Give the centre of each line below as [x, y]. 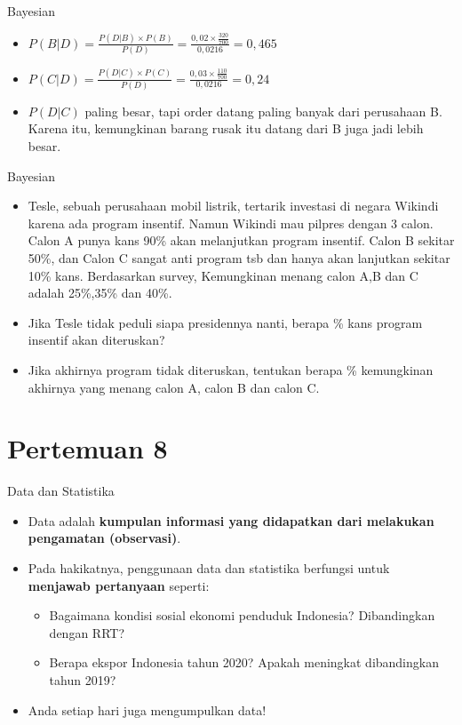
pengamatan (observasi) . [104, 538]
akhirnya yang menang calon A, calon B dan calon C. [174, 387]
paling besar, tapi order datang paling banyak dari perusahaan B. [263, 111]
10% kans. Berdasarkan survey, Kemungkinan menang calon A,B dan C [223, 275]
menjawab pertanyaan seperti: [119, 585]
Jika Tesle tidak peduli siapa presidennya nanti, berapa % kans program [225, 322]
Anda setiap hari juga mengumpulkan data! [147, 709]
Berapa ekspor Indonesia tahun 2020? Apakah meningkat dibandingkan [244, 662]
